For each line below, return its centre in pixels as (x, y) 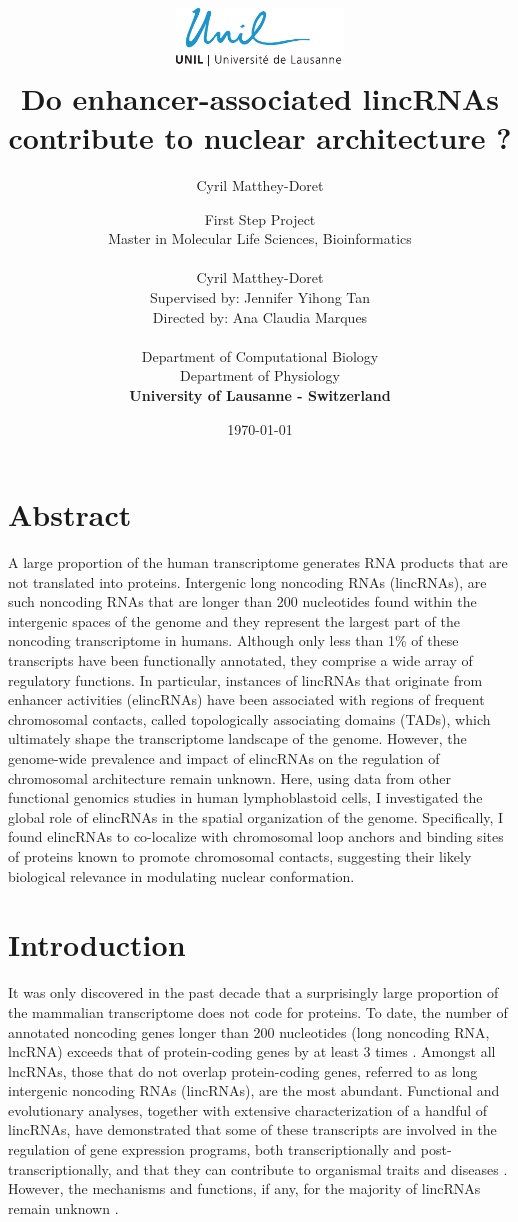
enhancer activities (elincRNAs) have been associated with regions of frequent (246, 699)
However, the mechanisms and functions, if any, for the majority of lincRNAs (244, 1188)
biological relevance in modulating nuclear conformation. (181, 875)
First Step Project (260, 218)
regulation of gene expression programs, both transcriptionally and (212, 1149)
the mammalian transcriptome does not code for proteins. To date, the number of (258, 1011)
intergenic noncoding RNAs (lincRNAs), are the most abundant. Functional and (254, 1090)
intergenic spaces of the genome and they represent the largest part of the (234, 620)
